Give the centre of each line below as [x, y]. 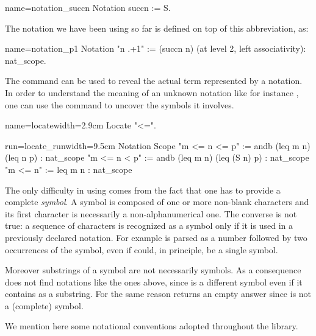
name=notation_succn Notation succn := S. [88, 7]
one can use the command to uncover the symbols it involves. [120, 104]
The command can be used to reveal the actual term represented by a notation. [154, 81]
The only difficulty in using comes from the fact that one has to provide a [143, 190]
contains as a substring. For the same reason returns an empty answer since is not [158, 294]
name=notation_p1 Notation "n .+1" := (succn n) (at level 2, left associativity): [156, 48]
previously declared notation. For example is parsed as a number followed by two [156, 237]
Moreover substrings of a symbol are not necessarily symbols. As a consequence [153, 270]
